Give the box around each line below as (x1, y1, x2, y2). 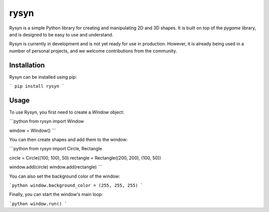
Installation (9, 61, 45, 69)
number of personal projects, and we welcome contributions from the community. (9, 48, 177, 54)
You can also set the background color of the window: (9, 173, 121, 179)
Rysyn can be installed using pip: (9, 74, 77, 80)
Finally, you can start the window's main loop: (9, 192, 103, 198)
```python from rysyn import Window (9, 118, 84, 124)
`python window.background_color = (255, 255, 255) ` (9, 183, 143, 189)
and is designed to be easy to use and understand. (9, 31, 114, 37)
